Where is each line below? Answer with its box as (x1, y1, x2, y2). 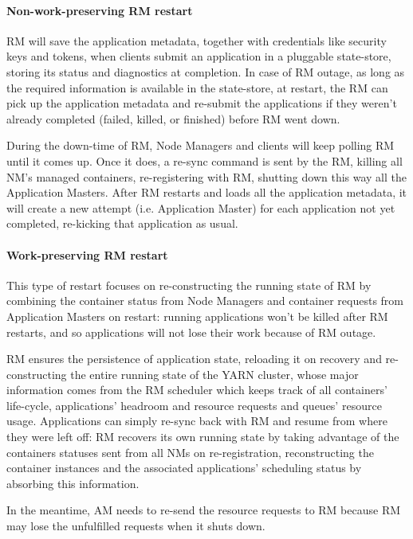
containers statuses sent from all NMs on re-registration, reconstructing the (6, 443, 374, 460)
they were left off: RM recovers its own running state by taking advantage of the (6, 428, 399, 445)
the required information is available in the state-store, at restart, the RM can (6, 79, 388, 96)
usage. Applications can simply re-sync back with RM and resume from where (6, 412, 387, 429)
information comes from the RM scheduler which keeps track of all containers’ (6, 381, 387, 398)
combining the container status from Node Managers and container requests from (6, 292, 404, 309)
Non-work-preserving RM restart (6, 2, 193, 18)
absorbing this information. (6, 475, 140, 491)
